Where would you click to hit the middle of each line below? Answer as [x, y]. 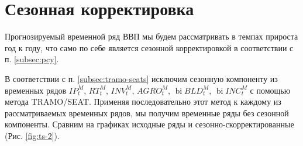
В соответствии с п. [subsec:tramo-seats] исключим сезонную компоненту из [141, 78]
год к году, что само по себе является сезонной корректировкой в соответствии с [149, 47]
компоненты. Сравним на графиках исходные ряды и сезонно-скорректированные [149, 124]
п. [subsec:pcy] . [32, 59]
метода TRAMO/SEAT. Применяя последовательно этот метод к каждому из [143, 102]
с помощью [270, 90]
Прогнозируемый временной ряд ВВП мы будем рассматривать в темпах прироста [151, 36]
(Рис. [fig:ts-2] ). [32, 135]
